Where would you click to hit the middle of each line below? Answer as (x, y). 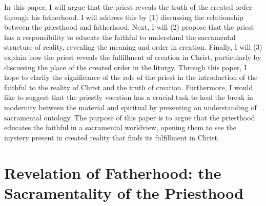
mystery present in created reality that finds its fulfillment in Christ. (112, 137)
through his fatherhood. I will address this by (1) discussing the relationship (124, 17)
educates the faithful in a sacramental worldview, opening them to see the (120, 127)
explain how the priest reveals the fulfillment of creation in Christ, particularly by (133, 57)
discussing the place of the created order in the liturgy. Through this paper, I (126, 67)
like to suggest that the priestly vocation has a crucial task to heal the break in (129, 97)
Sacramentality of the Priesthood (124, 192)
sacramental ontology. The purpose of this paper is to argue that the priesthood (130, 117)
